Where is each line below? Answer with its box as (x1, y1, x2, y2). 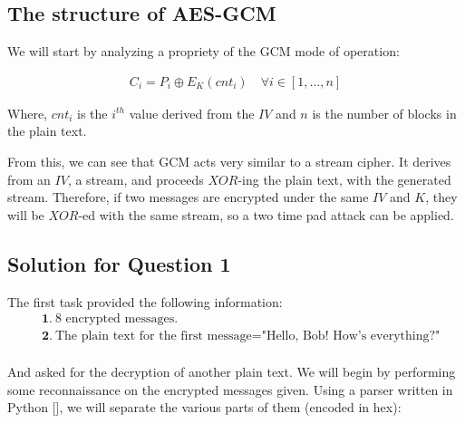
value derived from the (129, 103, 255, 122)
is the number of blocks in (312, 103, 457, 122)
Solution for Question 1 (7, 249, 231, 277)
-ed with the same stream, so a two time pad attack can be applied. (78, 205, 454, 224)
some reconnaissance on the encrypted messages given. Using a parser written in (7, 380, 453, 399)
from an (7, 169, 51, 188)
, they (425, 187, 458, 207)
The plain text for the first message (54, 330, 252, 343)
